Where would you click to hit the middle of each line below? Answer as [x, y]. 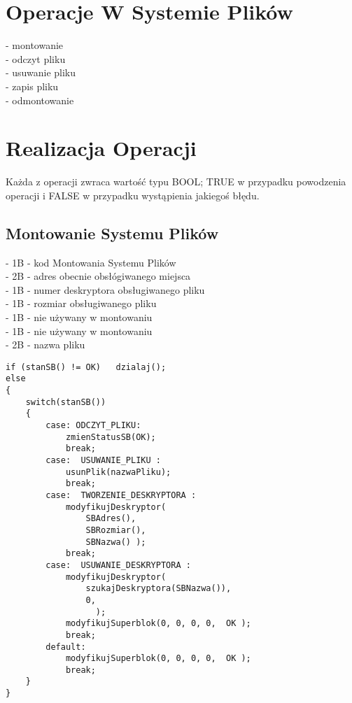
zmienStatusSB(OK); [111, 437]
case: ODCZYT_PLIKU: [93, 426]
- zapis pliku [32, 86]
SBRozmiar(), [116, 530]
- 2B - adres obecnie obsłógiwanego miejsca [98, 276]
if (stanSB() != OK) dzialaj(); [86, 367]
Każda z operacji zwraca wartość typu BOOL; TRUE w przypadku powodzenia [176, 182]
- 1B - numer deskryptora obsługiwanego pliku [105, 289]
